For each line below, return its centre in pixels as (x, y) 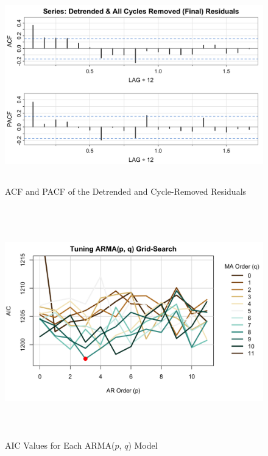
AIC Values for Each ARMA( (60, 445)
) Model (143, 445)
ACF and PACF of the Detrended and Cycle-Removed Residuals (126, 191)
